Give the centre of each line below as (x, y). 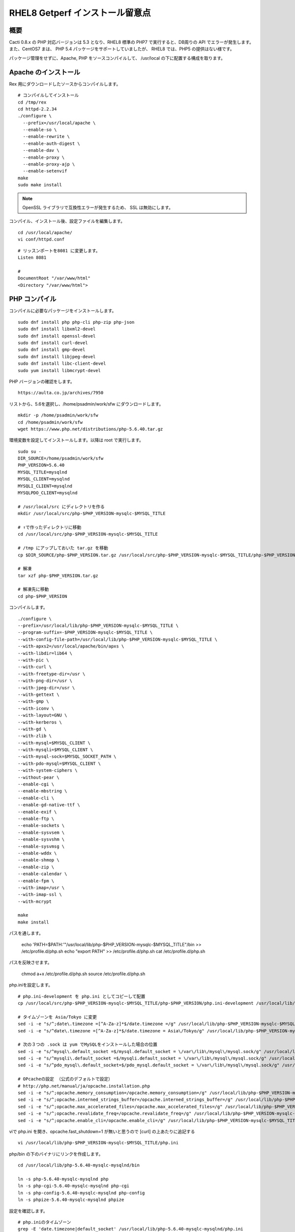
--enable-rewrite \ (46, 137)
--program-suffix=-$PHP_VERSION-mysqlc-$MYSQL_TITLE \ (85, 633)
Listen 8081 (32, 257)
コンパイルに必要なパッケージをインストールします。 (63, 311)
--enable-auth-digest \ (52, 143)
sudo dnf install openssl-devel (57, 336)
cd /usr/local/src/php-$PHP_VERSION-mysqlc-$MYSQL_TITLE (88, 534)
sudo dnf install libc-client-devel (62, 364)
